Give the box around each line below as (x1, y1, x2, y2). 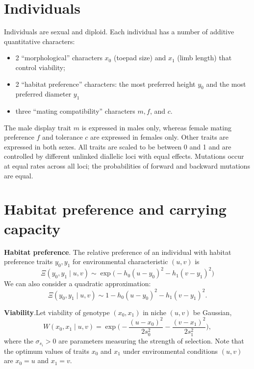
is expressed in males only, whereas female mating (81, 122, 231, 132)
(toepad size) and (113, 52, 166, 63)
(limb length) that (177, 52, 232, 63)
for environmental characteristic (73, 256, 168, 267)
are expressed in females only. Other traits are (90, 132, 229, 142)
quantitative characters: (4, 36, 75, 46)
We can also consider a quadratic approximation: (4, 278, 151, 289)
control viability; (15, 62, 65, 72)
